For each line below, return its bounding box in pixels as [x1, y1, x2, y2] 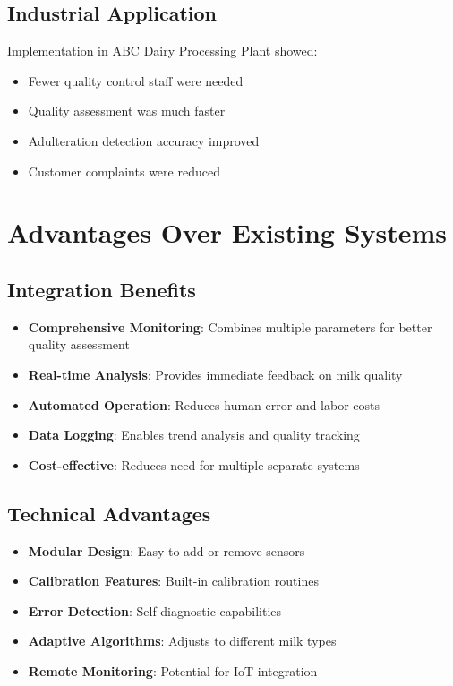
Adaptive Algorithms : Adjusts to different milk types [28, 631, 337, 650]
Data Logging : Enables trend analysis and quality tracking [28, 425, 360, 444]
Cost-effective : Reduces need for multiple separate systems [28, 455, 360, 474]
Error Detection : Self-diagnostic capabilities [28, 601, 282, 620]
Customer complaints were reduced [28, 161, 220, 180]
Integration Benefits [7, 275, 196, 303]
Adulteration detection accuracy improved [28, 131, 260, 150]
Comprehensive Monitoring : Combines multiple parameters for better [28, 317, 432, 336]
